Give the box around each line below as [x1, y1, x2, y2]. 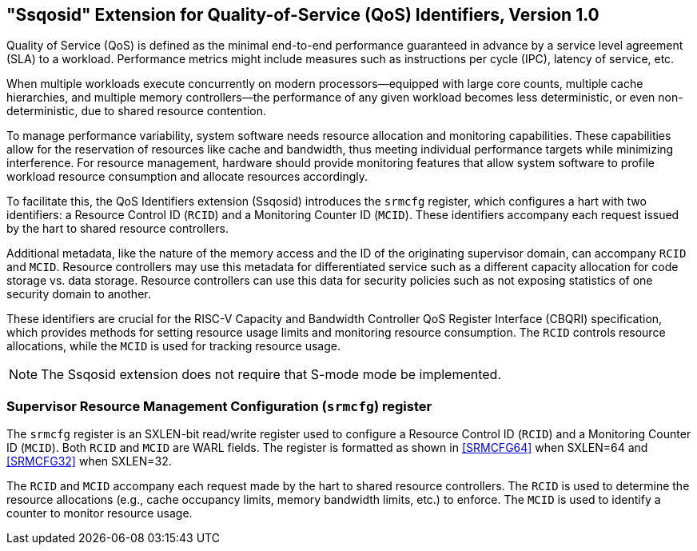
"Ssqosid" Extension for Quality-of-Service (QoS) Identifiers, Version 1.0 [6, 5, 599, 25]
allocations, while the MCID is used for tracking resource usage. [6, 339, 341, 353]
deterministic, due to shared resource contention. [6, 104, 267, 118]
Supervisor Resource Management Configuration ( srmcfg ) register [6, 397, 432, 414]
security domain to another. [6, 287, 151, 301]
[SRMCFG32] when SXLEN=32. [6, 454, 172, 469]
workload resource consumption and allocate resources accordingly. [6, 170, 368, 184]
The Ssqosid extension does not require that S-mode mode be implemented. [41, 366, 502, 383]
